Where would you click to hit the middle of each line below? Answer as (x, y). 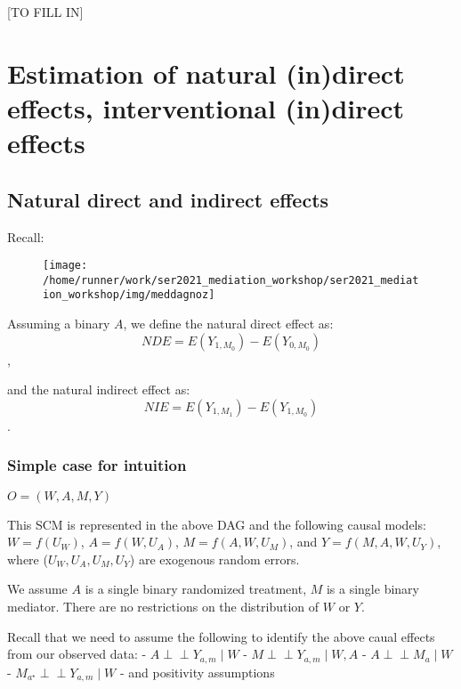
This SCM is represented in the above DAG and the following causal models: (217, 524)
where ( (28, 559)
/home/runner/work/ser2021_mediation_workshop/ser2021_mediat (231, 280)
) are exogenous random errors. (214, 559)
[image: (65, 266)
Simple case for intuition (97, 465)
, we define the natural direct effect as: (228, 324)
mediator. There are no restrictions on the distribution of (163, 607)
